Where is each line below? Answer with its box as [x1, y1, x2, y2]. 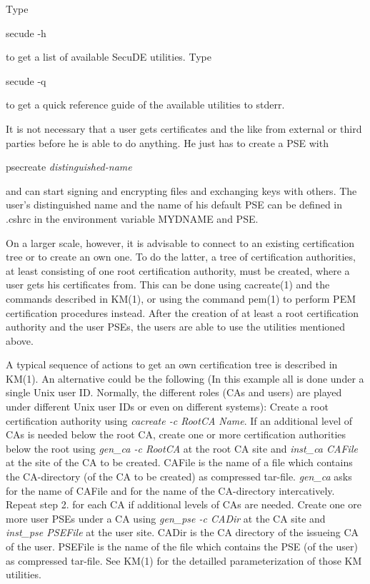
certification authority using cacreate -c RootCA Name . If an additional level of [6, 413, 353, 428]
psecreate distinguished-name [6, 159, 132, 174]
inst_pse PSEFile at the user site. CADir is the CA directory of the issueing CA [6, 525, 359, 540]
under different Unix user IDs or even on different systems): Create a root [6, 399, 329, 414]
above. [6, 333, 34, 348]
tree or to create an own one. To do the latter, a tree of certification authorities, [6, 249, 356, 264]
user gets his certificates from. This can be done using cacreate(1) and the [6, 277, 330, 292]
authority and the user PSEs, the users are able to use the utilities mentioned [6, 319, 346, 334]
